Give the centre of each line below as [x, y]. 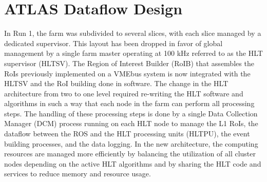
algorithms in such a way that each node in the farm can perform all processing [129, 103]
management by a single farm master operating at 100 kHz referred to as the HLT [133, 53]
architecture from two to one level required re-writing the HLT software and [124, 93]
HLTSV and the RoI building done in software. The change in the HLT [116, 83]
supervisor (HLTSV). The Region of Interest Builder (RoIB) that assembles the [129, 63]
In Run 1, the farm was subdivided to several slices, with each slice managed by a [133, 33]
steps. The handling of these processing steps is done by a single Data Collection [131, 113]
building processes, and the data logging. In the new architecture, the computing [131, 143]
